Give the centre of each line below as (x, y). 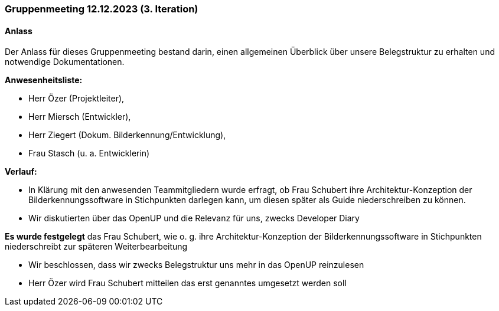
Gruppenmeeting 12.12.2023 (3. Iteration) (102, 9)
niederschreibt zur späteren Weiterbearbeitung (96, 247)
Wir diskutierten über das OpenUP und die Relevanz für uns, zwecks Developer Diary (194, 218)
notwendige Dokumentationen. (65, 62)
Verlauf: (21, 172)
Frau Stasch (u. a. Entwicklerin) (89, 153)
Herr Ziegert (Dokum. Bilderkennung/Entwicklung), (127, 135)
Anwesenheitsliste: (44, 80)
